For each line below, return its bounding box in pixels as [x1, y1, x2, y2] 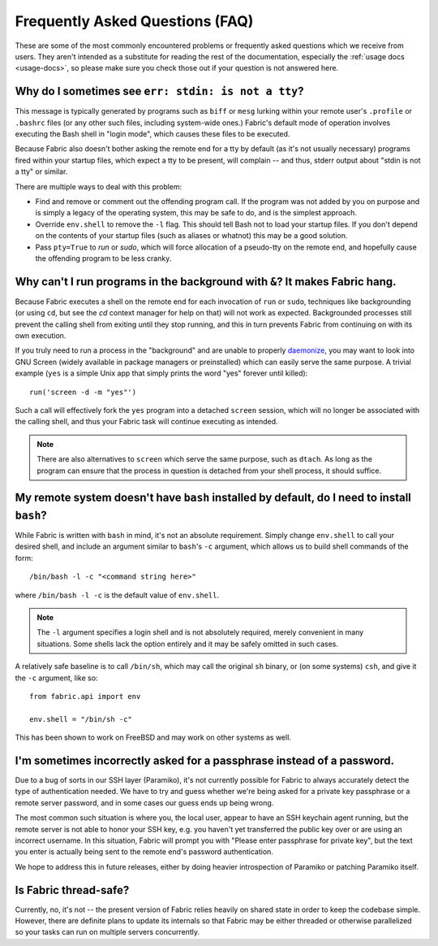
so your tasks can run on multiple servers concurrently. [15, 927, 200, 937]
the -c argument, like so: [15, 673, 98, 683]
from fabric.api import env [29, 692, 141, 701]
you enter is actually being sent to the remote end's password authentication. [15, 847, 273, 857]
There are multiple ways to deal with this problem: [15, 181, 182, 191]
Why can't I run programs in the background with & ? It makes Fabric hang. [15, 275, 397, 289]
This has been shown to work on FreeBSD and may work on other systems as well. [15, 732, 292, 743]
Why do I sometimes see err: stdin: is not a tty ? [15, 85, 304, 98]
